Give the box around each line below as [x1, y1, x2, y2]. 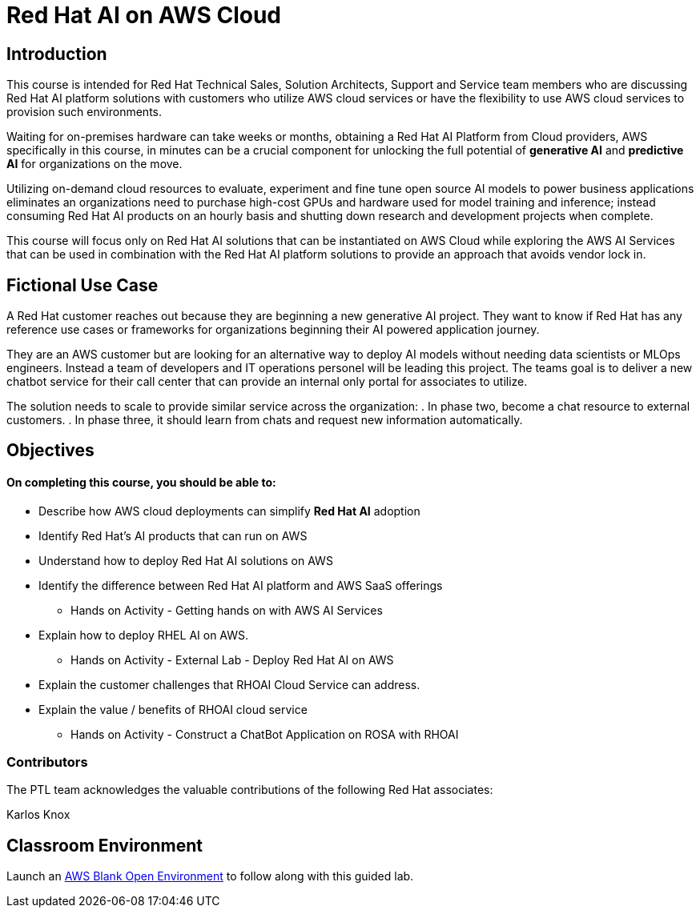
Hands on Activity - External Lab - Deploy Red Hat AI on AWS [70, 652, 394, 667]
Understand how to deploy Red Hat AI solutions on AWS [38, 553, 333, 567]
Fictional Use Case [6, 275, 159, 295]
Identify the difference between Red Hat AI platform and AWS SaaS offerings [38, 578, 443, 592]
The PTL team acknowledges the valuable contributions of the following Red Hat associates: [6, 783, 493, 797]
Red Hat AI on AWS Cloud [6, 2, 281, 29]
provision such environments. [6, 105, 163, 119]
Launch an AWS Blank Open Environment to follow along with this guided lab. [6, 869, 414, 884]
